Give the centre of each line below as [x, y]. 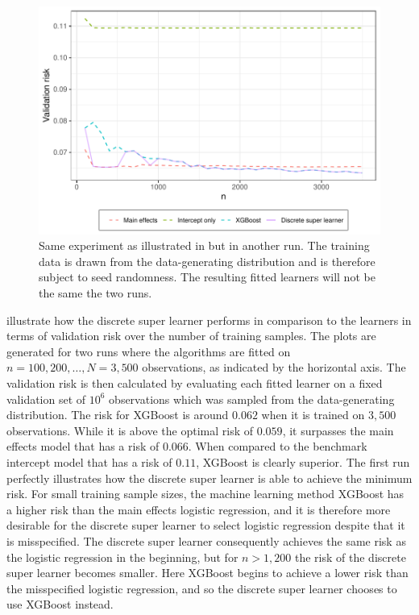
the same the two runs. [95, 293]
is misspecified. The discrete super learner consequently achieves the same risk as [206, 540]
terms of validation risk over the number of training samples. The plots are [191, 336]
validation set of [46, 399]
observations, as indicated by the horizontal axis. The [274, 367]
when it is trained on [313, 415]
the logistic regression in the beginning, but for [122, 557]
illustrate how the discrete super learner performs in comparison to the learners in [209, 320]
